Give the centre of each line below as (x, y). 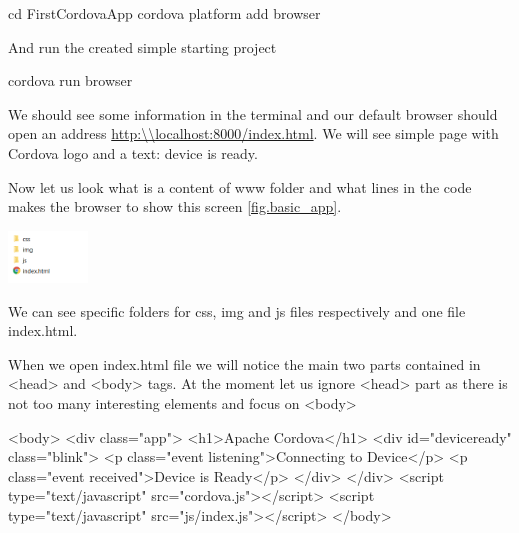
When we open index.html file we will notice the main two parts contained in (244, 363)
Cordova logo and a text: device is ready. (133, 152)
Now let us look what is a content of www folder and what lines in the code (240, 186)
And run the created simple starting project (142, 46)
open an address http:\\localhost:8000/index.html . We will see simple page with (253, 133)
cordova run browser (70, 80)
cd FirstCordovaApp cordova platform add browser (164, 13)
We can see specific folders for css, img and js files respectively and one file (237, 310)
